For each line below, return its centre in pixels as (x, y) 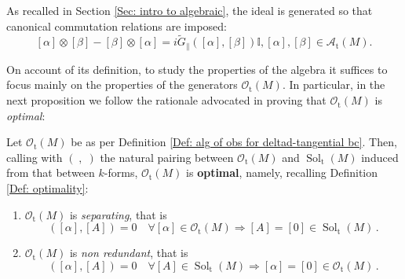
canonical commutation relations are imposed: (117, 26)
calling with (35, 157)
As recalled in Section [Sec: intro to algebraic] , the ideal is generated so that (190, 10)
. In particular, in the (334, 84)
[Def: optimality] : (47, 188)
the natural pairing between (167, 157)
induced (380, 157)
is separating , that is (118, 214)
